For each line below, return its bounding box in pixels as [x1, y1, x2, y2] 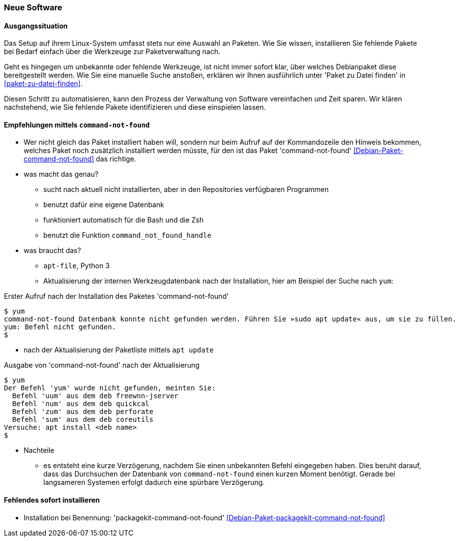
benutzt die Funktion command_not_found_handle [43, 231, 212, 240]
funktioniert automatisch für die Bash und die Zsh [43, 216, 204, 224]
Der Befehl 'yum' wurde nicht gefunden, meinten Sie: [4, 384, 216, 392]
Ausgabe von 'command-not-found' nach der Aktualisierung [4, 361, 200, 370]
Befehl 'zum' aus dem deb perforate [12, 408, 154, 416]
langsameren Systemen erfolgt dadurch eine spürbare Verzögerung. [43, 478, 265, 487]
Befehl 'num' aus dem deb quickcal [12, 400, 150, 408]
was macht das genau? [24, 170, 98, 179]
